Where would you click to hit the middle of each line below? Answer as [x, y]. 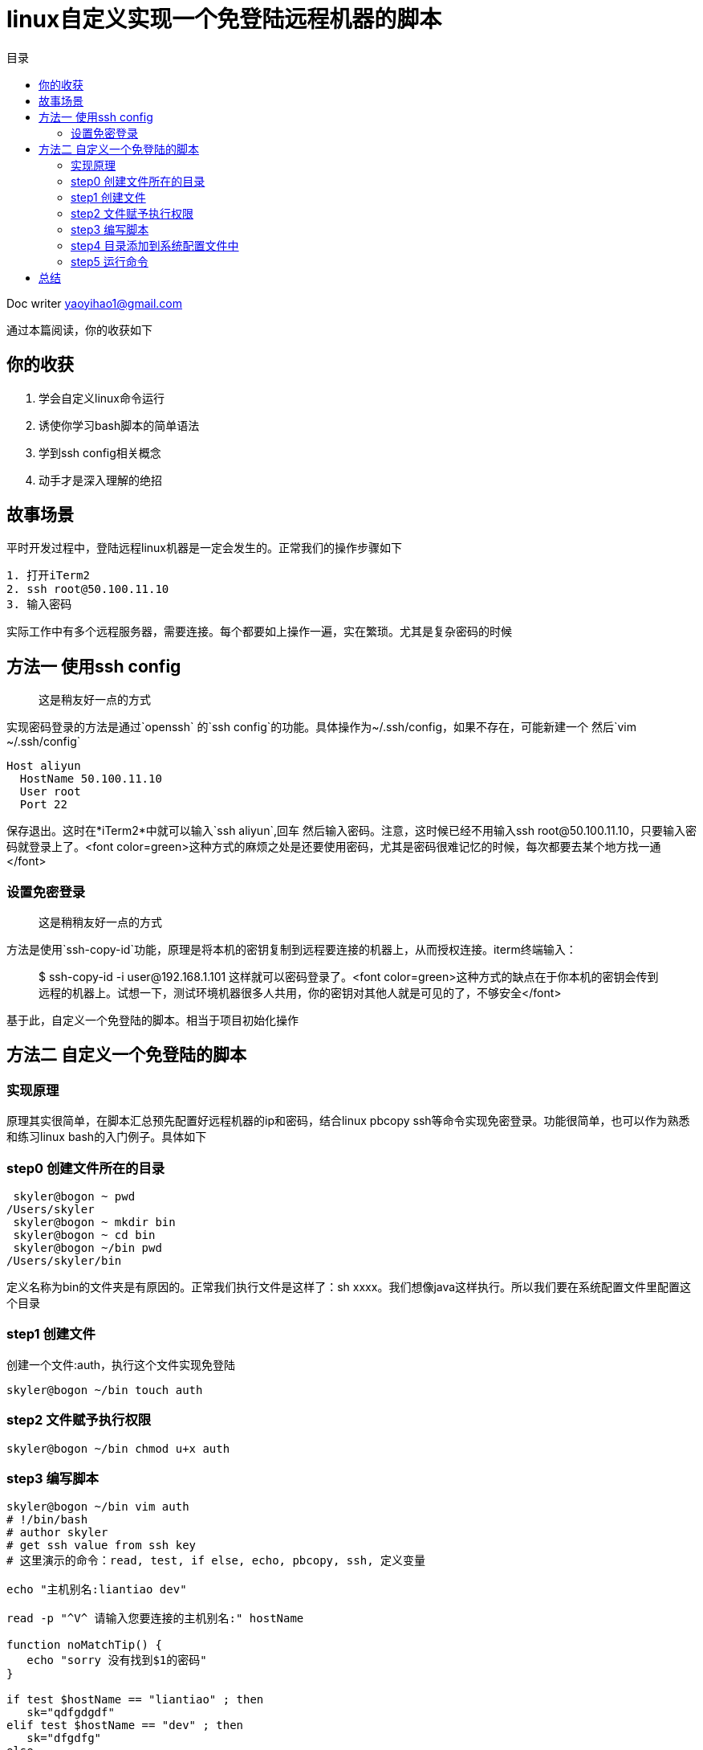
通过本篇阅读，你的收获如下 [79, 329]
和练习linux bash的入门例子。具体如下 [107, 1137]
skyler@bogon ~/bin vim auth [98, 1507]
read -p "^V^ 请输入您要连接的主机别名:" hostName [155, 1619]
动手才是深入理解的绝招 [100, 480]
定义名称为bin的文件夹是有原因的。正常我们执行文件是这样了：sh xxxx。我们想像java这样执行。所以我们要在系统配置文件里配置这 [349, 1287]
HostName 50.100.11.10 [91, 779]
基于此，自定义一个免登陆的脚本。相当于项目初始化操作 [152, 1020]
